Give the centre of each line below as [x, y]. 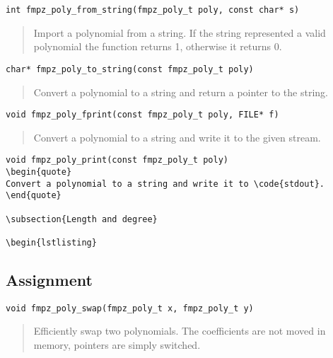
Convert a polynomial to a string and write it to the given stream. [177, 137]
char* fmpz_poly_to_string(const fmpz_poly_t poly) [130, 69]
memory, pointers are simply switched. [117, 345]
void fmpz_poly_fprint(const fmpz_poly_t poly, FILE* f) [142, 115]
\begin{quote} [39, 172]
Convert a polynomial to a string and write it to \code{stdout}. [165, 184]
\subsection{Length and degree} [82, 219]
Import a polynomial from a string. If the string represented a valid [180, 32]
